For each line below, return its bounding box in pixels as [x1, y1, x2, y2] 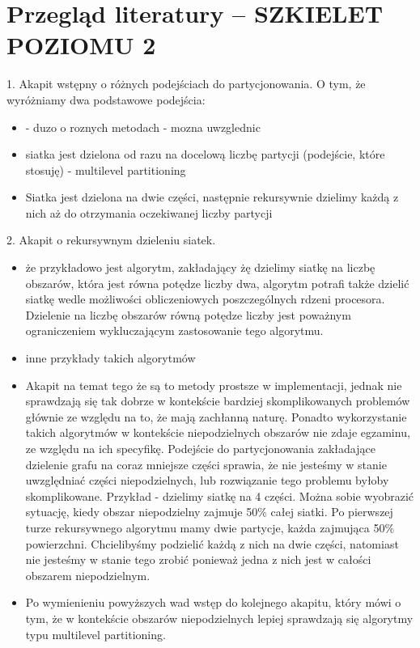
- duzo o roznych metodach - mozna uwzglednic [25, 118, 261, 135]
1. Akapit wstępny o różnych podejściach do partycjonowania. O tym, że [6, 75, 366, 92]
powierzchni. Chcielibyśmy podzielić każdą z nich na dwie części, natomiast [25, 535, 399, 552]
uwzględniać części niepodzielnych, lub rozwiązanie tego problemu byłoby [25, 472, 389, 489]
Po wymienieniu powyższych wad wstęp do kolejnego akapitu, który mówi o [25, 594, 401, 611]
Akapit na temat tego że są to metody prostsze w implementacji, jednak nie [25, 376, 402, 393]
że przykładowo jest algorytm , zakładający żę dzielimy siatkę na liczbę [25, 259, 375, 276]
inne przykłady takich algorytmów [25, 349, 196, 366]
